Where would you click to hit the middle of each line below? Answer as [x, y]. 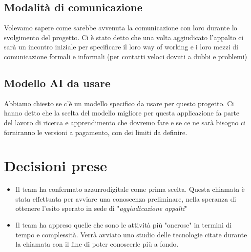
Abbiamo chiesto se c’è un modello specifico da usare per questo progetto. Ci [119, 103]
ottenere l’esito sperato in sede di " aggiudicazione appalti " [101, 208]
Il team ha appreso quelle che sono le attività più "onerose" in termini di [124, 225]
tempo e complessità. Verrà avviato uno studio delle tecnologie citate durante [131, 234]
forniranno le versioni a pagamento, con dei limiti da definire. [96, 132]
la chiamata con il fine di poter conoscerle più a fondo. [97, 244]
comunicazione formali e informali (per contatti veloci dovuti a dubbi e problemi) [125, 56]
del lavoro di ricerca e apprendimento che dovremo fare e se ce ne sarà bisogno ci [125, 122]
